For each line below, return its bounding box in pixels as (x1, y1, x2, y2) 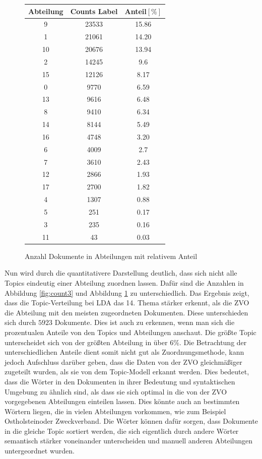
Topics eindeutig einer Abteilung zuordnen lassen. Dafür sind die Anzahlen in (5, 277, 244, 288)
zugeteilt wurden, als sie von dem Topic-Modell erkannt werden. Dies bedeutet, (5, 366, 249, 377)
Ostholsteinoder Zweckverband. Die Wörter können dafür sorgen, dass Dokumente (5, 416, 258, 426)
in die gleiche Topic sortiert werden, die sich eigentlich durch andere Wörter (5, 425, 239, 436)
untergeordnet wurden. (5, 445, 75, 456)
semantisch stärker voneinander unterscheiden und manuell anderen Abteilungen (5, 435, 253, 446)
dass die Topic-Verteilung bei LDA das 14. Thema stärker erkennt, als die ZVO (5, 297, 249, 308)
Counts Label (70, 6, 118, 16)
